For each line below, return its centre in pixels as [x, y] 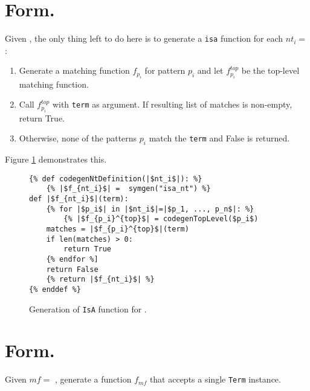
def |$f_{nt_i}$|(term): [79, 199]
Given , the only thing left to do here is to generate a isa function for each [144, 38]
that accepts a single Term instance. [215, 379]
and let [210, 70]
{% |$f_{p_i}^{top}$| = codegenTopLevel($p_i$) [161, 219]
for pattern [165, 70]
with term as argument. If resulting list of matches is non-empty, [172, 104]
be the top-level [270, 70]
